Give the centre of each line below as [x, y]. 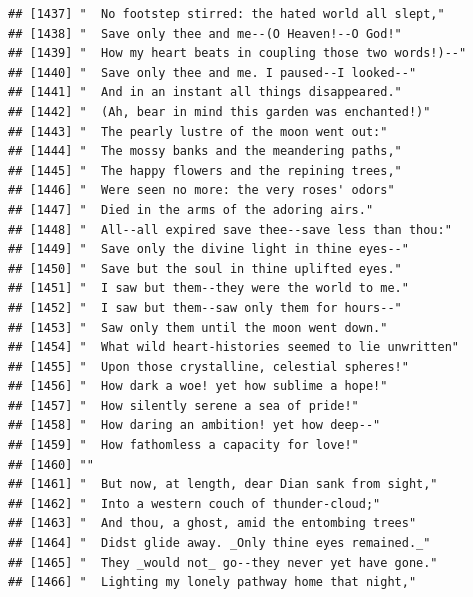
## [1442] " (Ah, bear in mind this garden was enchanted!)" [219, 111]
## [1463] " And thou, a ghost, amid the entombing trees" [212, 523]
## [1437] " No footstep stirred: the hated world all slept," [226, 14]
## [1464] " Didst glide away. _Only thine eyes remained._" [219, 543]
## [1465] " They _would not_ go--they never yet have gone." [223, 562]
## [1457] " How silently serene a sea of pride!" [183, 405]
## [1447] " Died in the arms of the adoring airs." [191, 209]
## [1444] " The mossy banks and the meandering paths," [205, 151]
